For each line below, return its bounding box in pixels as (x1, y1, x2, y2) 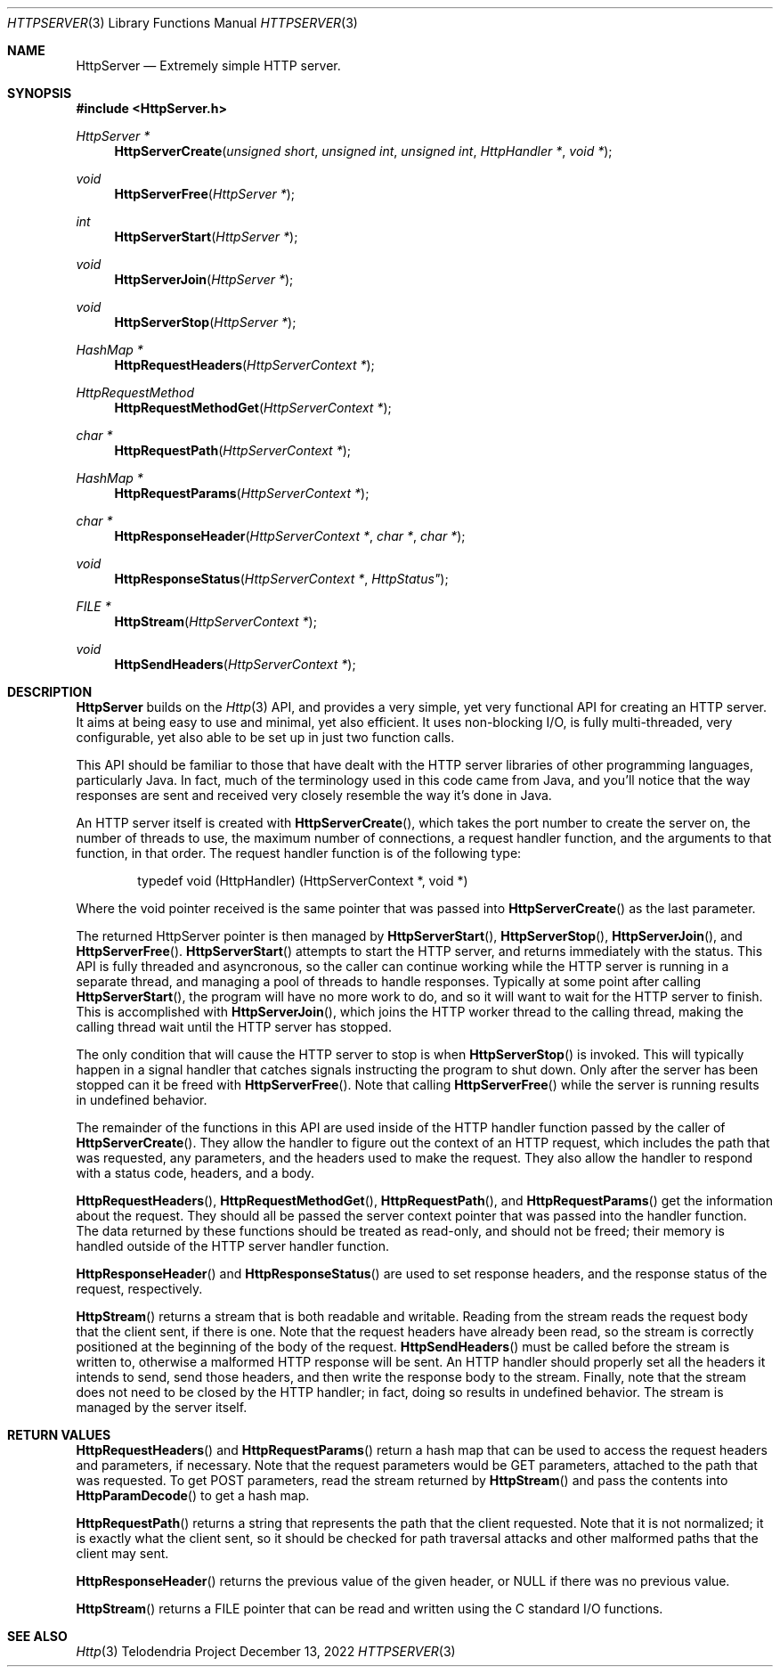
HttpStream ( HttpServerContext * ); (114, 614, 317, 629)
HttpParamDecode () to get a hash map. (76, 1488, 310, 1503)
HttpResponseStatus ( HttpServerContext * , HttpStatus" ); (114, 571, 449, 586)
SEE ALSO (7, 1629, 68, 1644)
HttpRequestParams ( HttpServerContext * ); (114, 486, 370, 501)
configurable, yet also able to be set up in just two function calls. (76, 730, 455, 745)
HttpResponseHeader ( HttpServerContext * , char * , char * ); (114, 528, 466, 543)
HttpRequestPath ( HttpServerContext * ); (114, 443, 351, 458)
